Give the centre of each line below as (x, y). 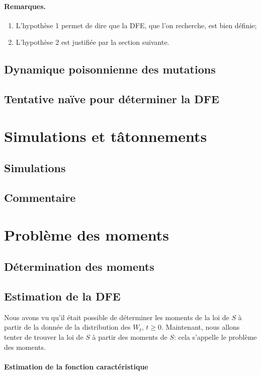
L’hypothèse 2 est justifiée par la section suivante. (93, 42)
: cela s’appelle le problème (215, 337)
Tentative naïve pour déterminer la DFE (112, 99)
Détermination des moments (79, 267)
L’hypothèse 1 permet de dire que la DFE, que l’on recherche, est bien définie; (136, 25)
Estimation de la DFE (62, 296)
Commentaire (40, 198)
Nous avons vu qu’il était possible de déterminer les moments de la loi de (117, 317)
